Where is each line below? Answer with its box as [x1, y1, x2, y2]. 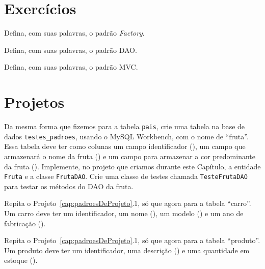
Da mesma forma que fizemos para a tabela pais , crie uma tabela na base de [4, 121, 245, 132]
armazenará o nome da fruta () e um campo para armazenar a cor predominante [4, 151, 256, 161]
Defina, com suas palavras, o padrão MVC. [4, 62, 138, 72]
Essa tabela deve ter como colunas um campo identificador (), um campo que [4, 141, 246, 152]
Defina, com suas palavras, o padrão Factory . [4, 27, 145, 38]
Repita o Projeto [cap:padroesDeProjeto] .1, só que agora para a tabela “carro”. [4, 198, 251, 208]
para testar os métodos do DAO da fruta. [4, 181, 134, 191]
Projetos [4, 92, 65, 112]
